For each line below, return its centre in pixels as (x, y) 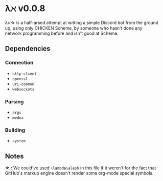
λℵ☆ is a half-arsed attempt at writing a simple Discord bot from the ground (82, 23)
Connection (19, 63)
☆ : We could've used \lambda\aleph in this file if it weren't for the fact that (81, 168)
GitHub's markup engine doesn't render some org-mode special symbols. (79, 173)
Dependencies (28, 49)
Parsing (14, 101)
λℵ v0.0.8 (25, 9)
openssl (20, 79)
